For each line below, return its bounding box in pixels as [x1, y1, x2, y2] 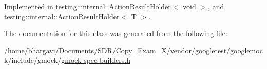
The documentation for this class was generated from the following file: [4, 28, 227, 39]
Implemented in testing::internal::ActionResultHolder [4, 1, 171, 11]
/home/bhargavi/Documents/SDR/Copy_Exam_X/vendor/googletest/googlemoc [4, 45, 263, 55]
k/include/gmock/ [4, 55, 62, 65]
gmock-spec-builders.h [61, 55, 130, 65]
